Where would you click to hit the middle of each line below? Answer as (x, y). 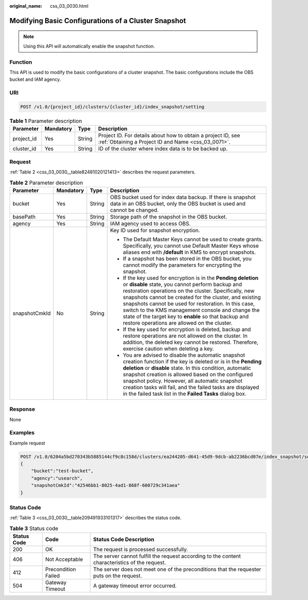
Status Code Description (124, 539)
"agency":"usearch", (57, 478)
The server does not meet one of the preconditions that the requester (177, 570)
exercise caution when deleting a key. (168, 348)
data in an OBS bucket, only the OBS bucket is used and (178, 203)
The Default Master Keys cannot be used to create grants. (193, 239)
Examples (22, 433)
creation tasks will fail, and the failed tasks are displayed (191, 387)
